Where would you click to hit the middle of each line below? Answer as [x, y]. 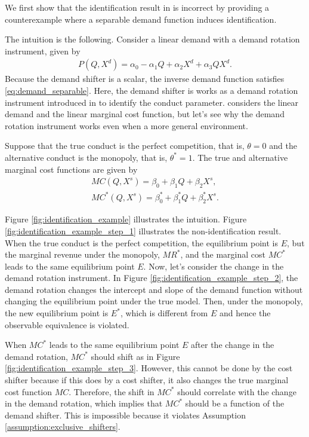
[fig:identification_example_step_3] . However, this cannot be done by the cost [149, 368]
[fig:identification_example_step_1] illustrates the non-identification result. [143, 230]
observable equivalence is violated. [67, 324]
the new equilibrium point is [57, 313]
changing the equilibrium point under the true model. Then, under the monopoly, [154, 301]
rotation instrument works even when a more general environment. [126, 125]
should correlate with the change [237, 391]
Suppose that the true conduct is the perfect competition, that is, [125, 146]
